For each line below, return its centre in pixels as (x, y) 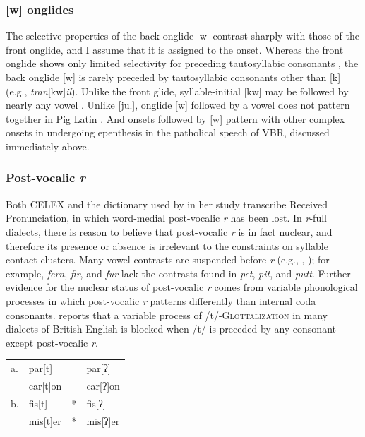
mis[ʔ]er (103, 420)
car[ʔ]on (103, 385)
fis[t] (38, 403)
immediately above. (48, 146)
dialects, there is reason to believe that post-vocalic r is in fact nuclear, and (169, 231)
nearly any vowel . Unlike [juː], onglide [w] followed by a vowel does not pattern (178, 105)
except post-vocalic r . (52, 342)
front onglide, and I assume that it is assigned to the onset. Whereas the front (175, 49)
